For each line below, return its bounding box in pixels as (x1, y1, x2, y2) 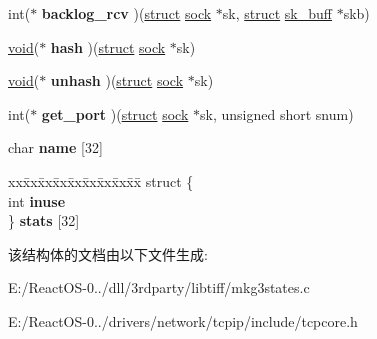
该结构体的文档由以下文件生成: (8, 243, 208, 264)
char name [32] (8, 137, 103, 158)
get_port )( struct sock (41, 103, 189, 124)
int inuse (8, 190, 66, 211)
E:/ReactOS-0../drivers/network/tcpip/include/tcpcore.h (8, 310, 358, 331)
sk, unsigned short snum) (200, 103, 354, 124)
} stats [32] (8, 210, 80, 231)
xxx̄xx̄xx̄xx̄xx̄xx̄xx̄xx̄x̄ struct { (8, 170, 194, 191)
